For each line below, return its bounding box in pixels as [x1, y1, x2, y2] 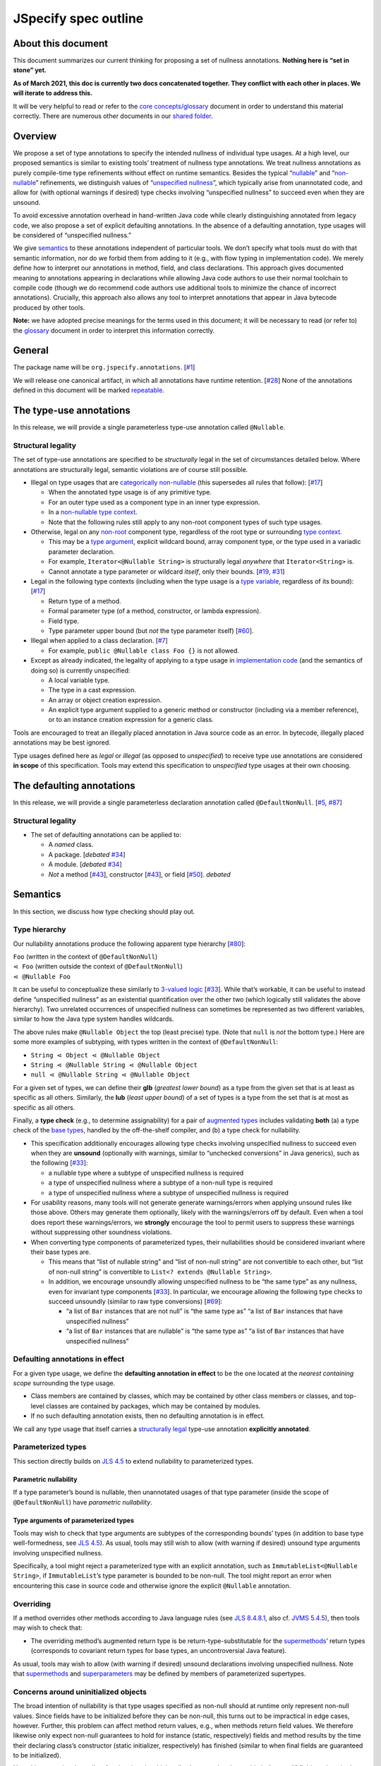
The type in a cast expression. [48, 686, 137, 694]
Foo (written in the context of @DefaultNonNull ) [13, 952, 158, 961]
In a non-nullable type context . [48, 508, 138, 516]
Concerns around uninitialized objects [13, 1687, 147, 1697]
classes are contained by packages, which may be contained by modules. [46, 1401, 261, 1410]
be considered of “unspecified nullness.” [13, 231, 132, 239]
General [13, 345, 49, 357]
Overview [13, 130, 57, 142]
